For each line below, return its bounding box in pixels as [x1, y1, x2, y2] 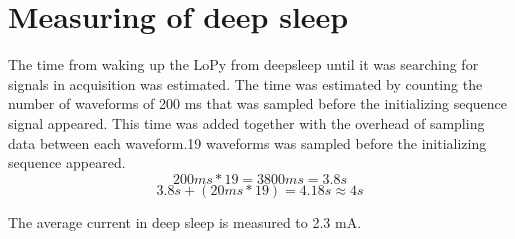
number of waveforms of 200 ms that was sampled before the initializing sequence [8, 93, 508, 114]
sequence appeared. [8, 152, 126, 173]
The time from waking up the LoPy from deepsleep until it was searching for [8, 54, 479, 75]
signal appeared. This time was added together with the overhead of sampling [8, 112, 485, 133]
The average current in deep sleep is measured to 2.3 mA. [8, 211, 362, 232]
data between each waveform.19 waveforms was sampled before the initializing [8, 132, 487, 153]
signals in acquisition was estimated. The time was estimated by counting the [8, 73, 483, 94]
